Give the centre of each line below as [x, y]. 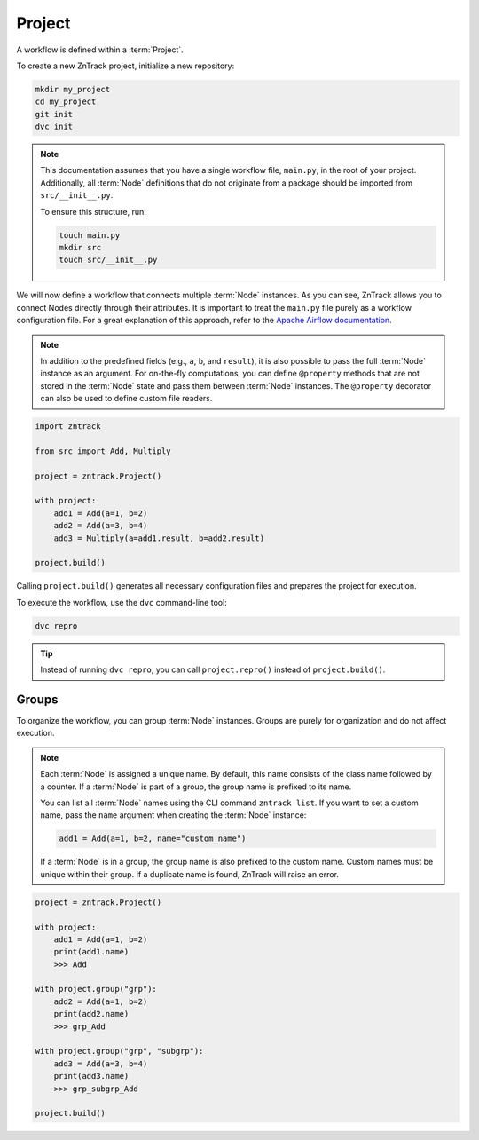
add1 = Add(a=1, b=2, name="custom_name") [153, 839]
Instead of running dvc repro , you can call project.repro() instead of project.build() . [213, 669]
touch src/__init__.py [108, 260]
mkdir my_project [73, 89]
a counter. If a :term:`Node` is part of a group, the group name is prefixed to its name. [196, 787]
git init [54, 114]
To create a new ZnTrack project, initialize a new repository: [126, 66]
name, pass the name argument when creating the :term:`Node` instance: [173, 815]
